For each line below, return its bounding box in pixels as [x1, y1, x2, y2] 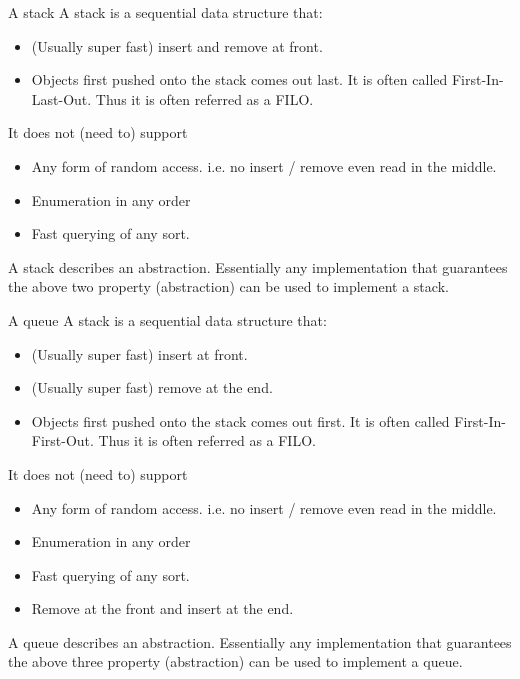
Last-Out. [31, 88, 92, 109]
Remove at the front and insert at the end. [31, 598, 294, 619]
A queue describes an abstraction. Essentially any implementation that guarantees [8, 631, 512, 652]
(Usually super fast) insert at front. [31, 343, 248, 364]
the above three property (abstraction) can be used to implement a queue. [8, 651, 463, 672]
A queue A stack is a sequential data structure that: [8, 309, 327, 330]
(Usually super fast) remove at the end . [31, 377, 273, 398]
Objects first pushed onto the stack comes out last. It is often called [31, 69, 448, 90]
